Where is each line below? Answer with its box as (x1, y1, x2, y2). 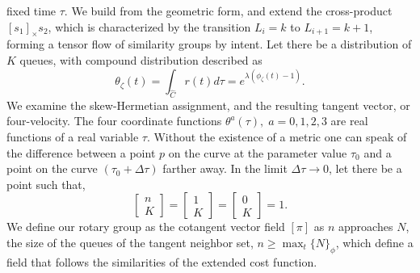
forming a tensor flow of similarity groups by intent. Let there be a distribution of (6, 36, 412, 52)
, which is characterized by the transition (48, 18, 251, 35)
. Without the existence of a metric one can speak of (146, 128, 407, 145)
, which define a (335, 234, 414, 251)
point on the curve (6, 160, 98, 177)
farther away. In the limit (162, 160, 288, 177)
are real (330, 112, 368, 129)
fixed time (6, 2, 57, 19)
